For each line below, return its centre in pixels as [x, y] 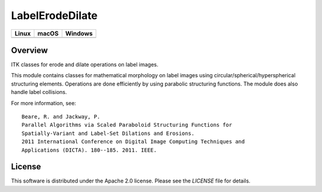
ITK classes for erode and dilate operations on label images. [85, 65]
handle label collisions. [39, 92]
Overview [30, 50]
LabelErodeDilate [54, 15]
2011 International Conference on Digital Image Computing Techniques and [133, 142]
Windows [79, 33]
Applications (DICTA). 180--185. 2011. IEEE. [89, 150]
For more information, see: [44, 103]
